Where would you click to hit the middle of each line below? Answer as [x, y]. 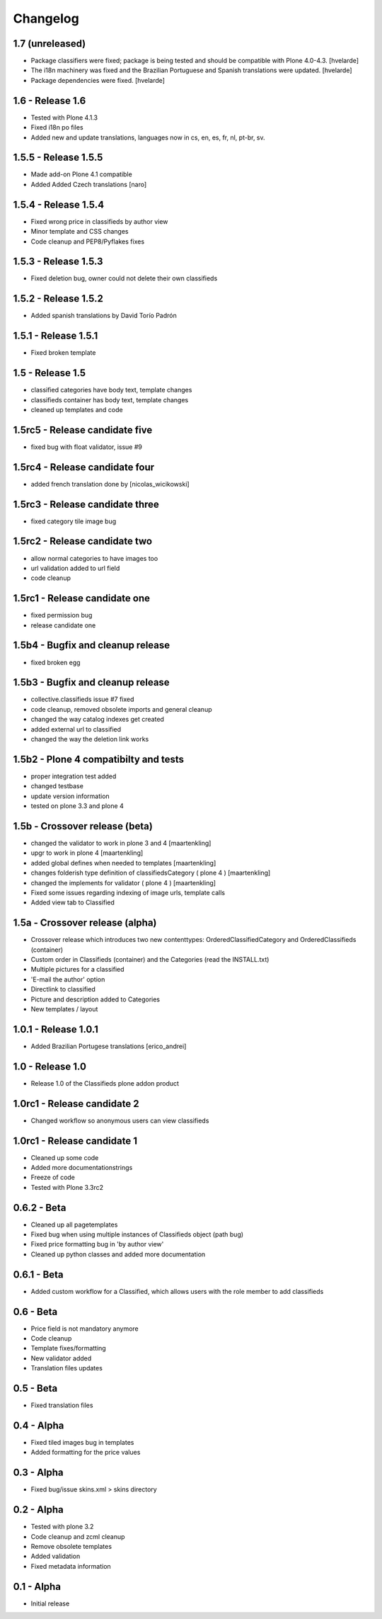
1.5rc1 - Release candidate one [82, 598]
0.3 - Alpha [38, 1473]
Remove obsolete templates [71, 1547]
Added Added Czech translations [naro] [89, 184]
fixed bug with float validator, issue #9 [87, 447]
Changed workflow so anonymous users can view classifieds [120, 1120]
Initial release [50, 1603]
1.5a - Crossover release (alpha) [85, 923]
